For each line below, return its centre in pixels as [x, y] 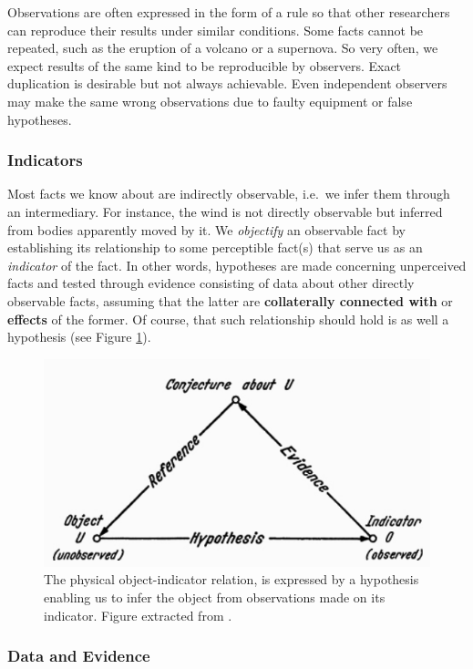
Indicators [45, 160]
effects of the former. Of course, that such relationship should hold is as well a [228, 319]
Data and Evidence [79, 656]
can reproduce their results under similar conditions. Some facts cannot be [216, 30]
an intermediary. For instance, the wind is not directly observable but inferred [225, 211]
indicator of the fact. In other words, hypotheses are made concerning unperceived [237, 265]
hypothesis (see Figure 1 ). [79, 337]
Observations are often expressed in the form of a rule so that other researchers [229, 12]
